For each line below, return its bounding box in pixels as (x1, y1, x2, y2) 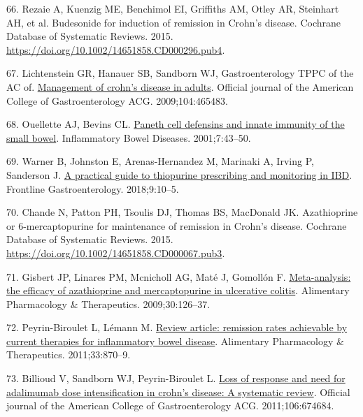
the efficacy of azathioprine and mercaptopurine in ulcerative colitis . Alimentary (6, 283, 350, 298)
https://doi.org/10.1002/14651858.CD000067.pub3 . (6, 245, 225, 260)
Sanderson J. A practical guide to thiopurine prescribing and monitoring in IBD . (6, 167, 353, 182)
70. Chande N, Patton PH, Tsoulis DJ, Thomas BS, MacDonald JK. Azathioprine (6, 205, 358, 219)
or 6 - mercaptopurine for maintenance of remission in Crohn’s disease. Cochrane (6, 218, 347, 233)
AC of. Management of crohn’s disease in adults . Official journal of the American (6, 79, 354, 94)
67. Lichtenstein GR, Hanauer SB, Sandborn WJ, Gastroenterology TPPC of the (6, 66, 354, 80)
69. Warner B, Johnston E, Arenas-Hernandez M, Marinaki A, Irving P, (6, 154, 314, 168)
